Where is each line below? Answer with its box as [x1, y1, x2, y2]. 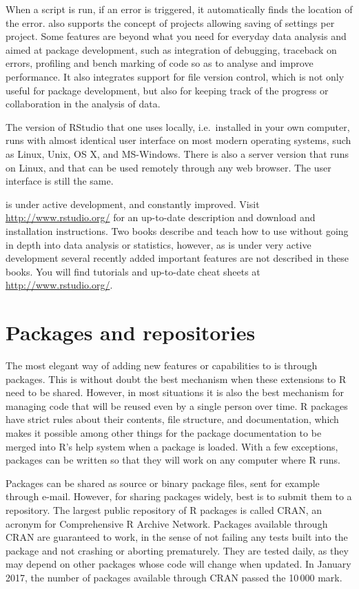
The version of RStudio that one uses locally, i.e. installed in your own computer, [6, 119, 350, 134]
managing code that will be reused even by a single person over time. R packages [6, 398, 348, 413]
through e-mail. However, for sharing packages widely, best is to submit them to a [6, 489, 352, 504]
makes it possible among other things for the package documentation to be [6, 425, 322, 440]
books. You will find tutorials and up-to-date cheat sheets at [6, 264, 260, 278]
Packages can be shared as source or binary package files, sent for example [6, 475, 320, 490]
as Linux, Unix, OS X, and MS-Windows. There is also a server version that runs [6, 146, 349, 161]
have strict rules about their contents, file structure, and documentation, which [6, 412, 339, 426]
